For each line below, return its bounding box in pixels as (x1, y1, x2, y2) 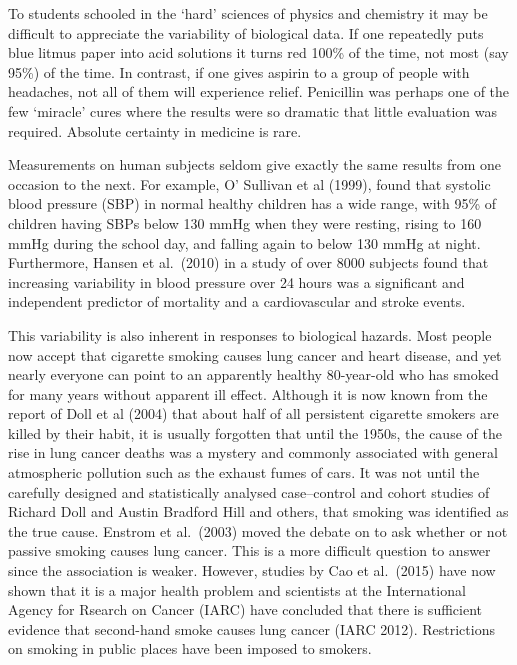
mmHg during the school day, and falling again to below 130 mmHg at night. (8, 232, 481, 253)
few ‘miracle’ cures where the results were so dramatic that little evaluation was (8, 100, 497, 121)
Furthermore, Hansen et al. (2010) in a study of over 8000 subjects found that (8, 252, 489, 273)
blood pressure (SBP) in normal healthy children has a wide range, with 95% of (8, 193, 497, 214)
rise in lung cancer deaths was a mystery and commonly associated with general (8, 442, 498, 463)
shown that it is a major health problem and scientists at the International (8, 579, 466, 600)
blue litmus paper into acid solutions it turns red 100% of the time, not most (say (8, 42, 509, 63)
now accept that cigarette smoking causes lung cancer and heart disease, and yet (8, 344, 502, 365)
